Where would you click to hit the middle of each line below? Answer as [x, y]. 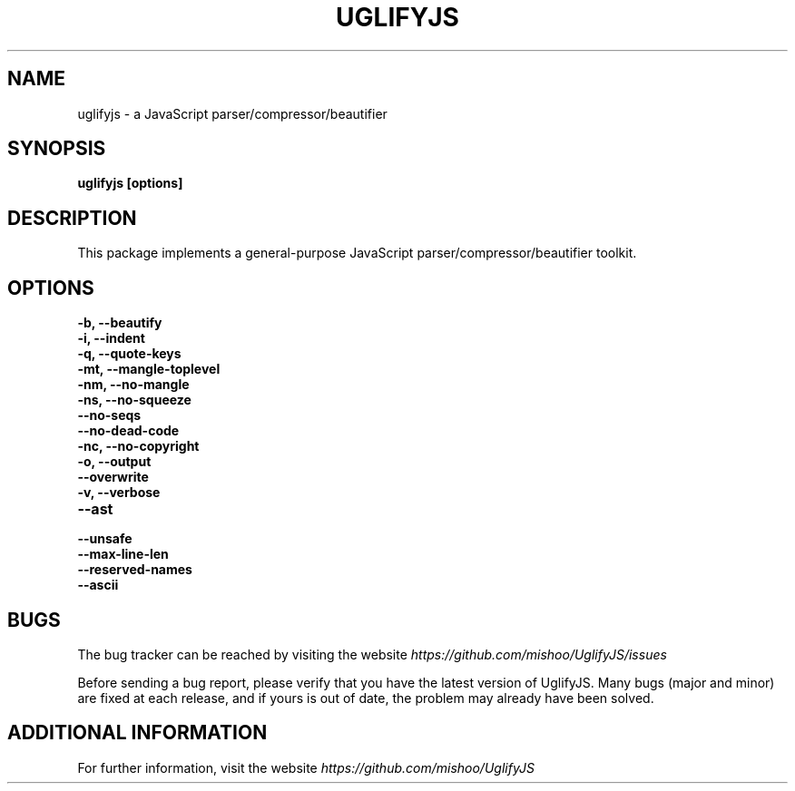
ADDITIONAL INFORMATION [137, 733]
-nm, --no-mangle [133, 385]
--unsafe [105, 539]
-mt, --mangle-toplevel [149, 369]
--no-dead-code [128, 431]
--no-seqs [109, 415]
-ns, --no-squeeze [134, 400]
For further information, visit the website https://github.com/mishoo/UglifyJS [306, 767]
